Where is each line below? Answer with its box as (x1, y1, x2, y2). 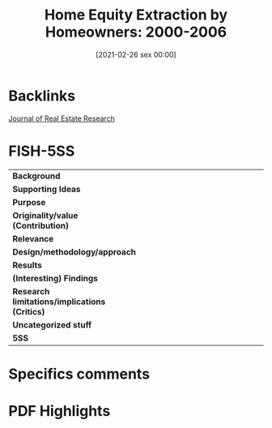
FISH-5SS (8, 142, 75, 160)
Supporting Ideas (12, 183, 81, 195)
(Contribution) (12, 220, 69, 231)
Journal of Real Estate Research (8, 113, 116, 123)
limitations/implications (12, 296, 106, 307)
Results (12, 259, 43, 271)
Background (12, 170, 61, 182)
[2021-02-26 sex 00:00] (96, 49, 176, 59)
